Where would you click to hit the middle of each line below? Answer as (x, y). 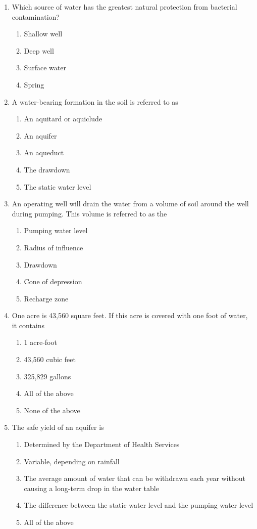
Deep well (39, 50)
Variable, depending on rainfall (72, 461)
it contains (28, 325)
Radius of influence (54, 247)
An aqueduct (44, 152)
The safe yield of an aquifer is (58, 427)
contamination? (36, 16)
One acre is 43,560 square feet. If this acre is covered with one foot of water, (130, 315)
